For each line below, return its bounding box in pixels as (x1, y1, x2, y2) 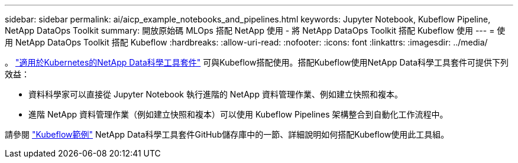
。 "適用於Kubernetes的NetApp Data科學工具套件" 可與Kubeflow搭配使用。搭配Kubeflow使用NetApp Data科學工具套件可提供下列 (5, 57, 509, 67)
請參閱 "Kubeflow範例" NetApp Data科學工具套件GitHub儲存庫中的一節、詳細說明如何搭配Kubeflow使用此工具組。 (5, 129, 449, 139)
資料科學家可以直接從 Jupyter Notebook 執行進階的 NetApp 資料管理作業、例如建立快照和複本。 (28, 89, 403, 99)
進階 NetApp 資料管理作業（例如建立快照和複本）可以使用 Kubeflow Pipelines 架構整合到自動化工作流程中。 (28, 109, 448, 119)
